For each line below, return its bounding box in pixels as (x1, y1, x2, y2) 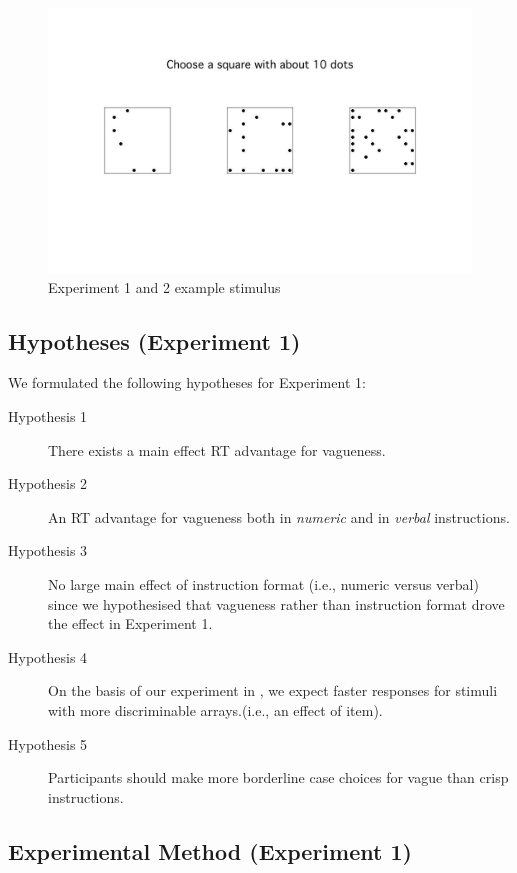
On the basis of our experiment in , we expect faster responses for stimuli (48, 680, 498, 701)
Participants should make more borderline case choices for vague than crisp (48, 767, 509, 788)
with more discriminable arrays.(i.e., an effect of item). (48, 699, 383, 720)
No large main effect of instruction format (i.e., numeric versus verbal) (48, 573, 479, 594)
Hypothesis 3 (8, 540, 88, 561)
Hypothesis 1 (8, 405, 88, 426)
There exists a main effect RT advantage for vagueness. (48, 439, 386, 460)
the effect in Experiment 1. (48, 613, 213, 634)
